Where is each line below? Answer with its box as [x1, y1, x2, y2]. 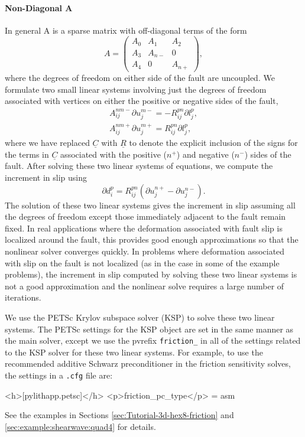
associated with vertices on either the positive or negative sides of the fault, [5, 94, 278, 107]
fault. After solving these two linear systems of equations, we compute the [5, 159, 273, 172]
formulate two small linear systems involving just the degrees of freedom [5, 83, 267, 95]
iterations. [5, 291, 41, 304]
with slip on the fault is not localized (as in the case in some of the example [5, 256, 280, 269]
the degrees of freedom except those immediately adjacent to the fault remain [5, 210, 286, 223]
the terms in [5, 148, 49, 160]
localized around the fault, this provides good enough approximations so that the [5, 233, 298, 246]
